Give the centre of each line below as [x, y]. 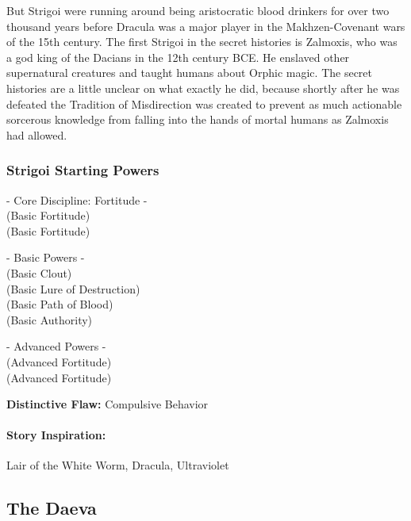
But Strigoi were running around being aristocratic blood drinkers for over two [198, 10]
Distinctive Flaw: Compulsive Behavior [108, 404]
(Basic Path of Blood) [60, 304]
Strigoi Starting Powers [83, 170]
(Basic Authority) [50, 319]
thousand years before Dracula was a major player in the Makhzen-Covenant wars [206, 26]
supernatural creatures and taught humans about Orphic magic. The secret [190, 73]
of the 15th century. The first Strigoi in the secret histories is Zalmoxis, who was [202, 42]
